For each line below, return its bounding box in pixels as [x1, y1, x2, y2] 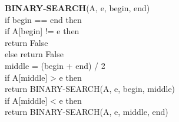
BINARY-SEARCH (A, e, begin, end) [5, 2, 150, 14]
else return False [5, 48, 64, 60]
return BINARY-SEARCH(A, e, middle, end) [5, 105, 168, 118]
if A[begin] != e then [5, 25, 79, 37]
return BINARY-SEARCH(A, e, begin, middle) [5, 83, 175, 95]
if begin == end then [5, 13, 82, 25]
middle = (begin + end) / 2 [5, 59, 105, 71]
